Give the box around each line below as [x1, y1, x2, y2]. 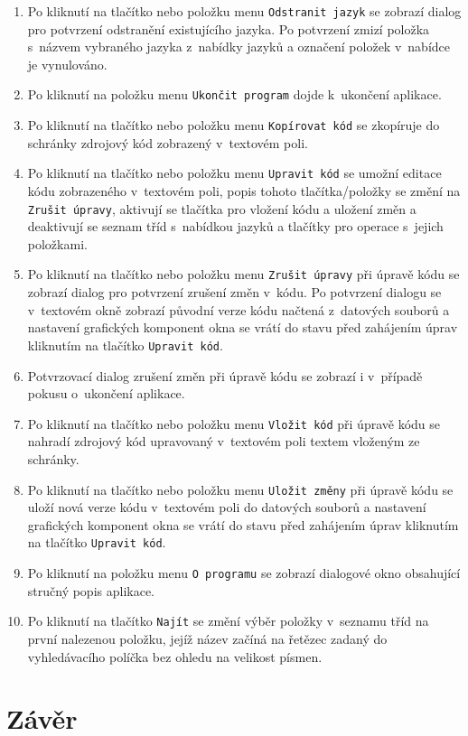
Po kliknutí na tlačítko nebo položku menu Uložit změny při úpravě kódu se [27, 480, 454, 498]
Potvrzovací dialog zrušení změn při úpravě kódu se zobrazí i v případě [27, 366, 423, 385]
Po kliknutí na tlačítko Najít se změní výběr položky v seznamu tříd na [27, 611, 429, 630]
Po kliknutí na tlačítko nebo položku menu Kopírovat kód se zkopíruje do [27, 116, 440, 135]
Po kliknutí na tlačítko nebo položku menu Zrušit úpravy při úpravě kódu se [27, 265, 460, 284]
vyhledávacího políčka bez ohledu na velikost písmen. [27, 647, 323, 666]
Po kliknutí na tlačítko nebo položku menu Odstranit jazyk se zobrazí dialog [27, 2, 462, 20]
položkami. [27, 234, 88, 253]
